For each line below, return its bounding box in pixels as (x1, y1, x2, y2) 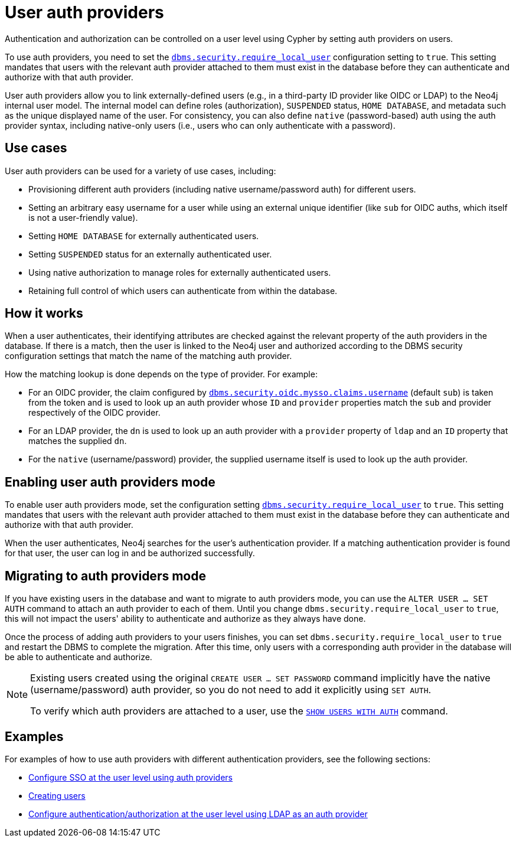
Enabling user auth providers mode (5, 474, 215, 489)
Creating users (28, 790, 86, 801)
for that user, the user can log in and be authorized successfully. (5, 548, 255, 559)
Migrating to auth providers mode (5, 568, 206, 583)
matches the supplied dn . (28, 436, 127, 446)
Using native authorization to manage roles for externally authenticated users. (28, 267, 331, 278)
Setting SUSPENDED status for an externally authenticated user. (28, 249, 272, 259)
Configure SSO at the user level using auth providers (28, 772, 233, 782)
